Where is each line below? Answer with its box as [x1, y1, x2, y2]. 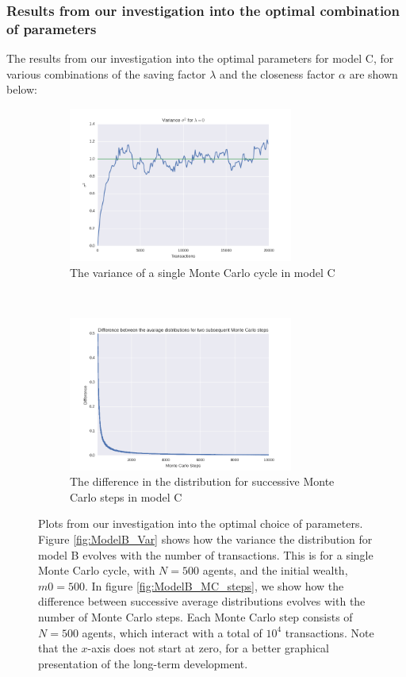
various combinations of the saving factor [6, 65, 206, 82]
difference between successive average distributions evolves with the [38, 593, 366, 610]
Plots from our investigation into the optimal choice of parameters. [38, 515, 363, 532]
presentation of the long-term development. [38, 655, 248, 671]
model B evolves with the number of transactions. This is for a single [38, 546, 373, 563]
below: [6, 81, 37, 98]
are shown [349, 65, 398, 82]
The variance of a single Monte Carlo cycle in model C [70, 263, 335, 280]
